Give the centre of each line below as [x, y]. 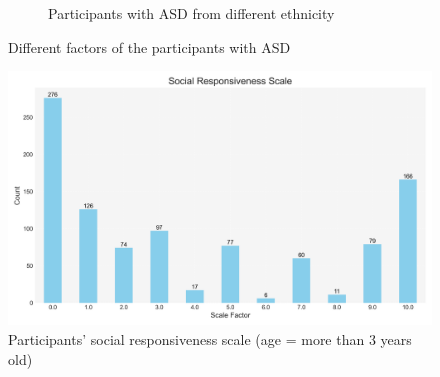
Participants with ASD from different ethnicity [191, 13]
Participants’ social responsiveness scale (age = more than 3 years [210, 339]
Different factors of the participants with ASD [149, 46]
